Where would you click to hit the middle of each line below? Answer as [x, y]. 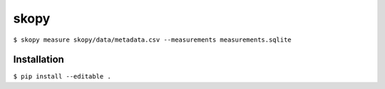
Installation [38, 60]
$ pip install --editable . [62, 77]
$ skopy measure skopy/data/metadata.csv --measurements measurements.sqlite [152, 40]
